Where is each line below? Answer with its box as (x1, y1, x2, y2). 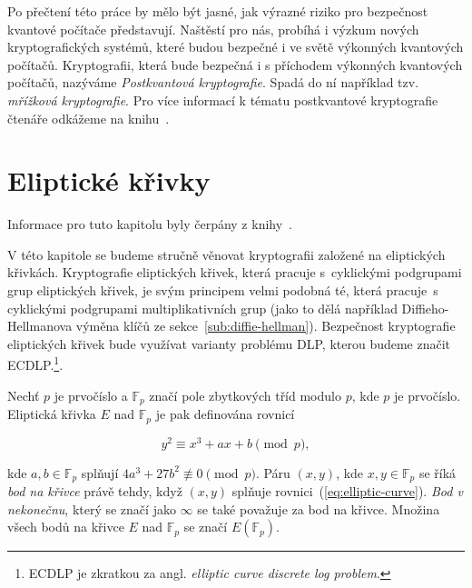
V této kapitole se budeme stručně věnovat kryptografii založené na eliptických (7, 244, 446, 264)
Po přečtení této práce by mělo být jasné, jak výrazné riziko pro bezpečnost (7, 2, 428, 20)
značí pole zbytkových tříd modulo (149, 385, 341, 404)
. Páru (255, 463, 290, 482)
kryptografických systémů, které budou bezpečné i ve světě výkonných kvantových (7, 37, 464, 56)
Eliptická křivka (7, 404, 96, 424)
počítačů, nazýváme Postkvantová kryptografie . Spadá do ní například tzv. (7, 73, 419, 92)
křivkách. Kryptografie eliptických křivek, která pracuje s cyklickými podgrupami (7, 263, 462, 282)
